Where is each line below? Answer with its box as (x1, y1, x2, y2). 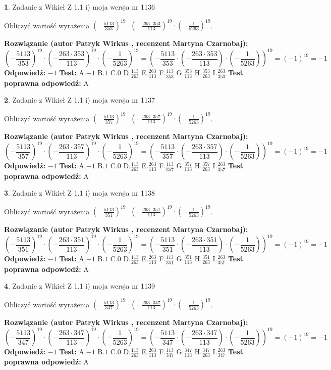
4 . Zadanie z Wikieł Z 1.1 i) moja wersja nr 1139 (4, 281, 155, 291)
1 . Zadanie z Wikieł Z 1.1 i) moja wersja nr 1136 (4, 2, 155, 12)
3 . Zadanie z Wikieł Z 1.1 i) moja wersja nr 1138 (4, 188, 155, 198)
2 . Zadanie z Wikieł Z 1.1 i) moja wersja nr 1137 (4, 95, 155, 105)
